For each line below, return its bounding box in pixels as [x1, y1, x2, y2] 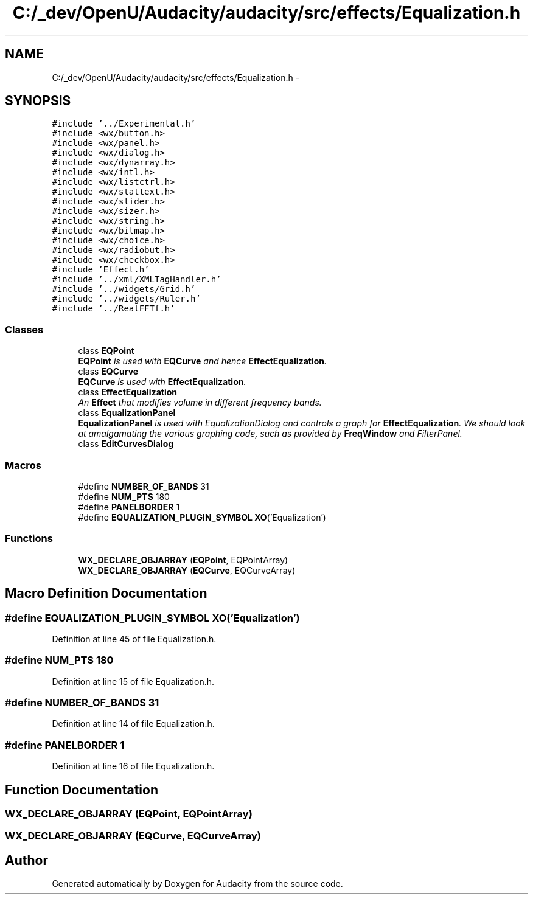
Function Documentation [5, 782, 158, 797]
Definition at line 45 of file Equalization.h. [52, 633, 217, 644]
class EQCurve [78, 366, 139, 377]
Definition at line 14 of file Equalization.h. [52, 718, 215, 729]
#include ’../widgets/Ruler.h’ [52, 294, 201, 304]
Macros [5, 459, 41, 471]
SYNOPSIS [5, 93, 71, 109]
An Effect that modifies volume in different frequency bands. [78, 397, 322, 408]
